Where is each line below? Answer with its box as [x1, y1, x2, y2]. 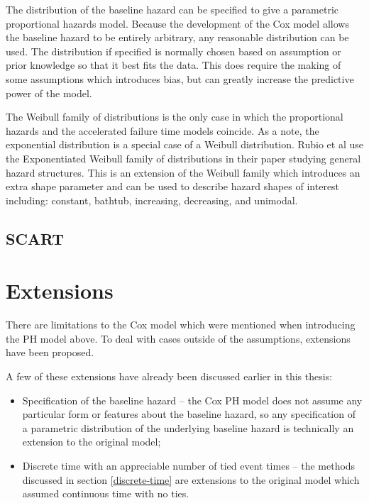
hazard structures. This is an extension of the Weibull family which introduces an [6, 165, 360, 179]
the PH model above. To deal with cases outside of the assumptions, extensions [6, 331, 351, 346]
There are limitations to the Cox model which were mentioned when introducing [6, 317, 356, 332]
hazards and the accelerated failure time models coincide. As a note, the [6, 123, 319, 138]
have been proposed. [6, 345, 94, 360]
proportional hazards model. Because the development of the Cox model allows [6, 16, 349, 31]
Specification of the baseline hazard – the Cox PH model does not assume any [22, 392, 363, 407]
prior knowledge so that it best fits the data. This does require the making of [6, 57, 341, 72]
